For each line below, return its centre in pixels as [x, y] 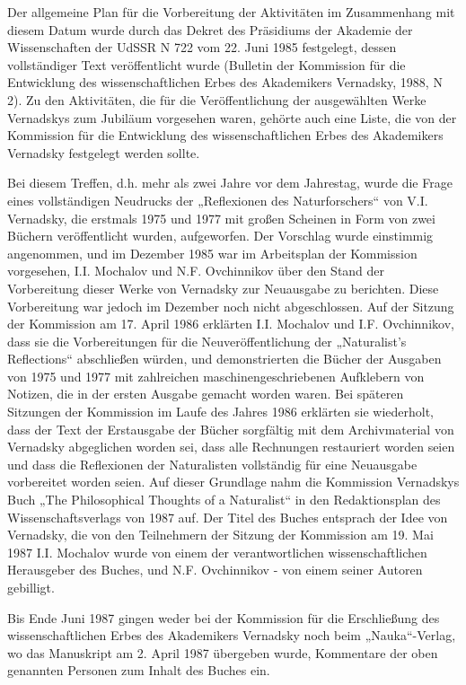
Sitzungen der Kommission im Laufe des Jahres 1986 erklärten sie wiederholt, [221, 412]
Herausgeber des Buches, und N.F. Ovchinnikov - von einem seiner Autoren [215, 570]
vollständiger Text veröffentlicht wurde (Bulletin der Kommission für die [207, 64]
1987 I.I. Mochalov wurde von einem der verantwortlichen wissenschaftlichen [217, 552]
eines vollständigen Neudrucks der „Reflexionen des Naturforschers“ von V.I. [218, 200]
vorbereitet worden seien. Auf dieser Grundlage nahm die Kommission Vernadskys [233, 482]
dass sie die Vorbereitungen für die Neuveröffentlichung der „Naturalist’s [207, 341]
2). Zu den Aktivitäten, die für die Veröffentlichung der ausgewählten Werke [217, 99]
